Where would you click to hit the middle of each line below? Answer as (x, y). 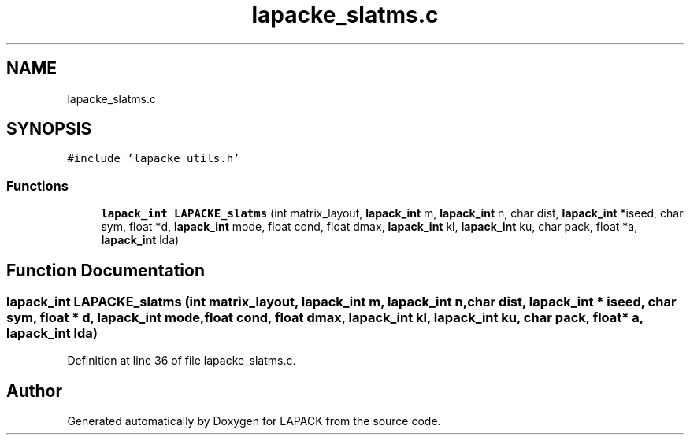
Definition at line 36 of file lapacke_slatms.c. (182, 361)
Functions (37, 185)
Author (34, 391)
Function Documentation (106, 270)
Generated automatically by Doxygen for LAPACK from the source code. (254, 421)
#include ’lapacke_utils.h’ (154, 159)
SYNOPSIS (49, 129)
